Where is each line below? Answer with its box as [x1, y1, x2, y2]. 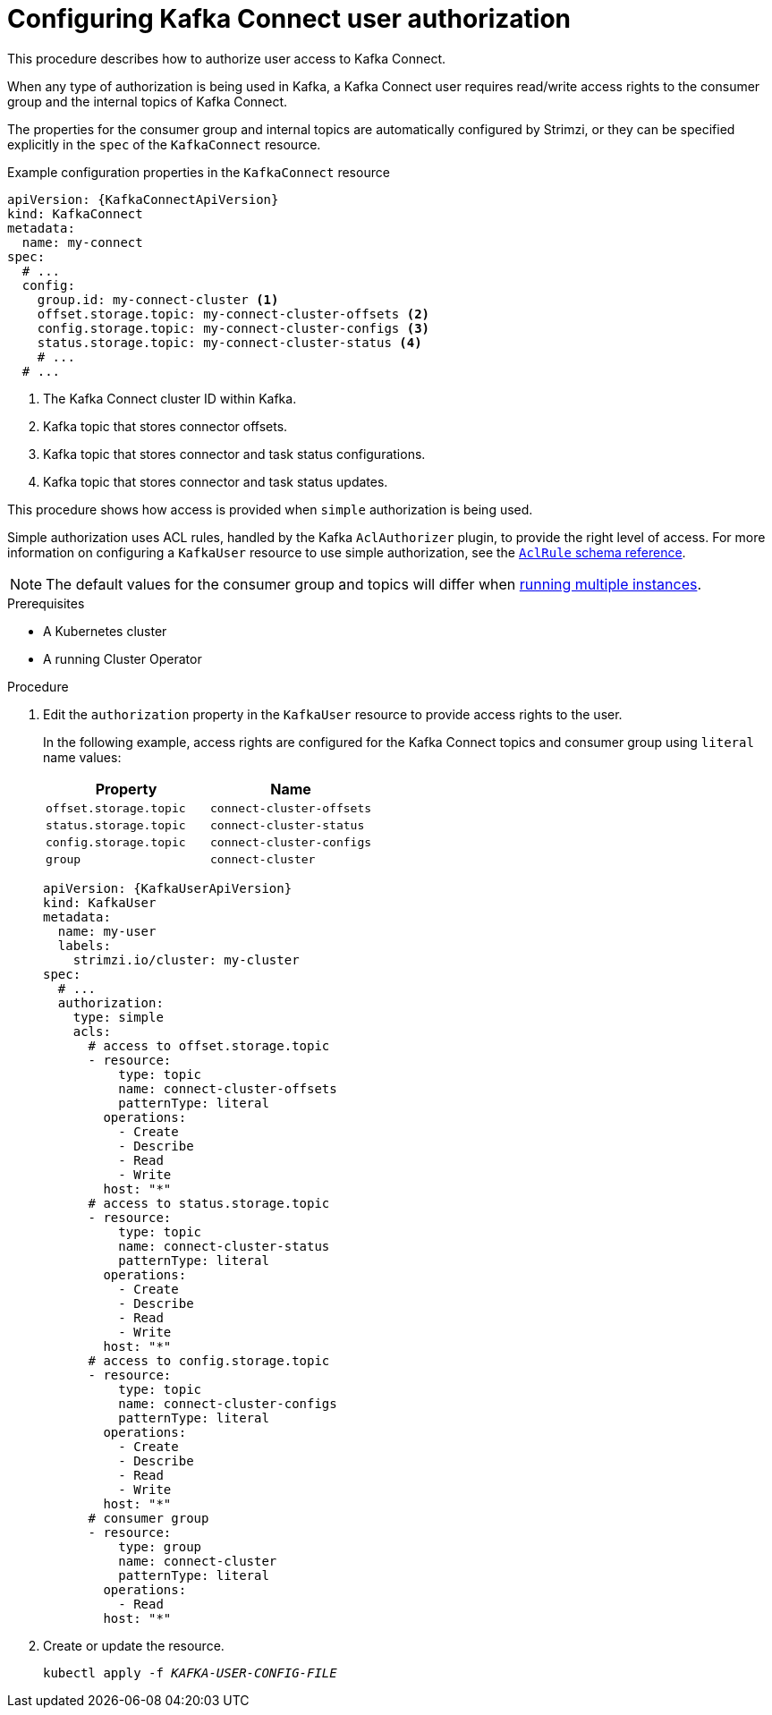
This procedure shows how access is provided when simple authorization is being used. [7, 501, 533, 517]
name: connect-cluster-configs [118, 1396, 337, 1411]
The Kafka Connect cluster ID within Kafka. [43, 390, 297, 406]
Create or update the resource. [43, 1637, 225, 1653]
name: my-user [57, 923, 157, 938]
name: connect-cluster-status [118, 1238, 330, 1253]
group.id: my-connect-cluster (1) [37, 292, 279, 307]
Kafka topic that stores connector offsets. [43, 418, 288, 434]
